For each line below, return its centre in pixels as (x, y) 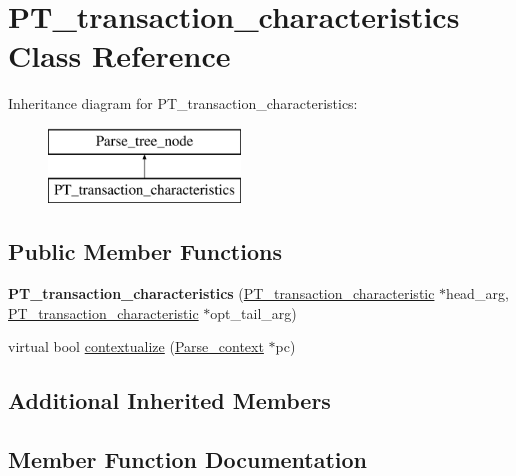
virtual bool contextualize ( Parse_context (136, 346)
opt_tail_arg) (253, 312)
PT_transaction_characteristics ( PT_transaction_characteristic (221, 293)
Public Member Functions (145, 251)
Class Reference (119, 55)
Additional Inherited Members (169, 400)
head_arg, (477, 293)
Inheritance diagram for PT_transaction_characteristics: (183, 103)
